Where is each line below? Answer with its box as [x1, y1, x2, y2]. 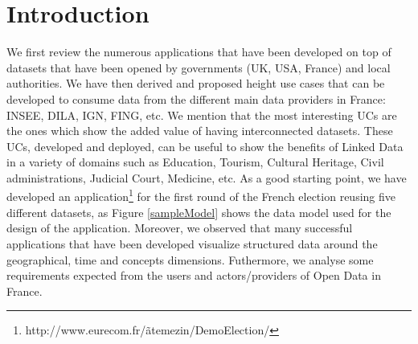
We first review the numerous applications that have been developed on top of [6, 43, 391, 60]
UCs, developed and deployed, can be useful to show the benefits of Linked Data [6, 137, 404, 154]
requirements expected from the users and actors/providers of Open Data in [6, 267, 381, 284]
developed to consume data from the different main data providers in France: [6, 90, 386, 107]
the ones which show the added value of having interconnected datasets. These [6, 122, 393, 139]
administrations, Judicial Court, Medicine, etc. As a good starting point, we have [6, 169, 407, 186]
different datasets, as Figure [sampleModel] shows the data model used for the [6, 203, 391, 220]
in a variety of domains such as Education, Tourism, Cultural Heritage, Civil [6, 154, 384, 170]
